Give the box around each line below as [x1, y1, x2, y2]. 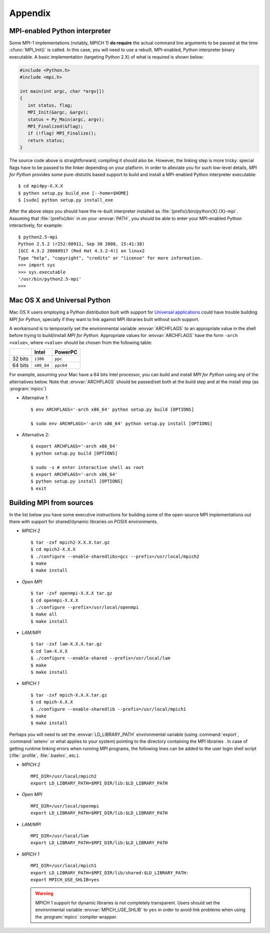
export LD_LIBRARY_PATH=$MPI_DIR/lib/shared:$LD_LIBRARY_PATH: [30, 870, 189, 875]
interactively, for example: [9, 222, 62, 228]
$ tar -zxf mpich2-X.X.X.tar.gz [30, 539, 110, 545]
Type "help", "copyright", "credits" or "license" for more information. [18, 255, 203, 261]
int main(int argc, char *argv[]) [19, 88, 104, 94]
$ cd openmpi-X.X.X [30, 597, 78, 603]
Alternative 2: [21, 431, 49, 437]
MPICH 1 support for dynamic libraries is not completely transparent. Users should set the [35, 899, 220, 905]
